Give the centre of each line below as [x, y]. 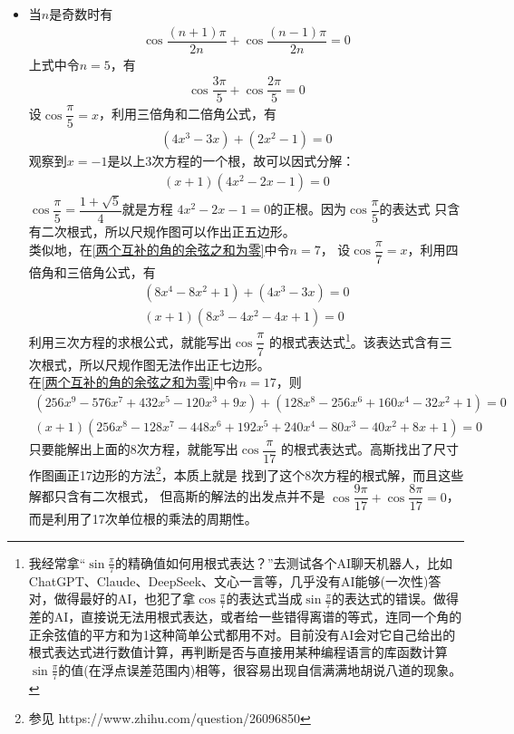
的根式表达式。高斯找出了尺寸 [369, 449]
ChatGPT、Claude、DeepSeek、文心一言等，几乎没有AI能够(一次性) [228, 580]
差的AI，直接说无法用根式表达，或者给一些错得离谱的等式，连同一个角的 [245, 616]
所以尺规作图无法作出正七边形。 [175, 364]
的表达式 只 [413, 209]
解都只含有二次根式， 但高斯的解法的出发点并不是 [177, 496]
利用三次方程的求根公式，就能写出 [130, 341]
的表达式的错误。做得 [395, 599]
